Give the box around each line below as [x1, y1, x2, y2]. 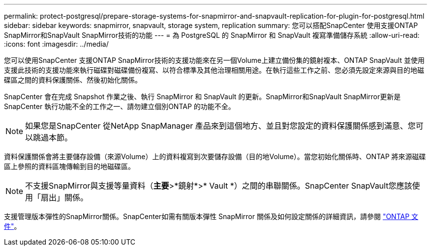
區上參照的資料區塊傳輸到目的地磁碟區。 [4, 162, 135, 170]
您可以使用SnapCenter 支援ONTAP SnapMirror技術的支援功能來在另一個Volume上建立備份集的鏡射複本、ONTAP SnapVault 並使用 [4, 56, 425, 64]
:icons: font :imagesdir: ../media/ [4, 40, 109, 48]
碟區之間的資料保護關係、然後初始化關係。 [4, 76, 142, 84]
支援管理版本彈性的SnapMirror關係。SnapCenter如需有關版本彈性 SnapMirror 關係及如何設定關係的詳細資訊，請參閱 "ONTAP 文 [4, 212, 419, 221]
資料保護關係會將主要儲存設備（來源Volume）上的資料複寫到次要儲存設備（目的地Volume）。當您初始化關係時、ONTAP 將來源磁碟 [4, 152, 426, 161]
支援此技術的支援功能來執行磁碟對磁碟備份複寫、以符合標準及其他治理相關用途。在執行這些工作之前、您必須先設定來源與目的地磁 [4, 66, 424, 74]
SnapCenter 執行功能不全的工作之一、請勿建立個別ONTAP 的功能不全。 [4, 102, 235, 111]
